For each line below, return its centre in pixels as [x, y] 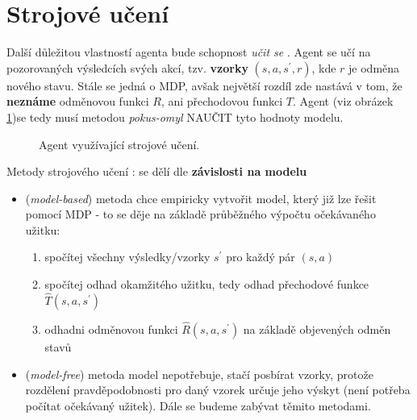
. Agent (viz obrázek [343, 101]
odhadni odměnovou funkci [111, 329]
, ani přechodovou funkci [222, 101]
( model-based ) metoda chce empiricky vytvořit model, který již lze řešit [201, 198]
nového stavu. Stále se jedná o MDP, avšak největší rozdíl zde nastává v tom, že [204, 85]
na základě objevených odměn [317, 329]
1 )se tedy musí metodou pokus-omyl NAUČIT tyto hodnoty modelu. [175, 116]
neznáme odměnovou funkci [78, 101]
